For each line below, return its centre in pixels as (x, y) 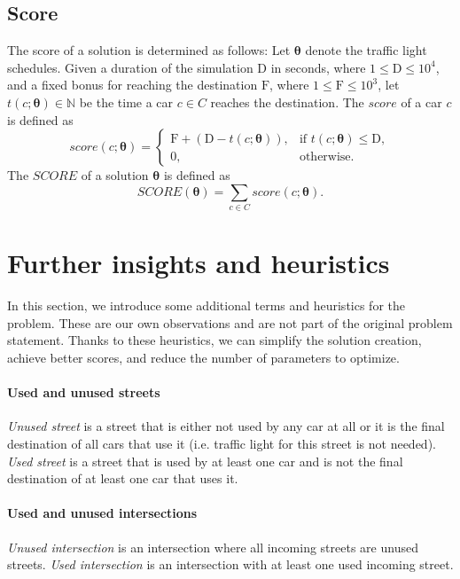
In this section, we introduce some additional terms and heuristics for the (206, 305)
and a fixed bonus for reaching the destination (133, 85)
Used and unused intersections (102, 513)
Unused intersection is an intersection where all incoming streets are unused (213, 547)
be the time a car (126, 102)
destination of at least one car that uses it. (123, 478)
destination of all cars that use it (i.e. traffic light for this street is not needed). (222, 443)
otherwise (325, 156)
